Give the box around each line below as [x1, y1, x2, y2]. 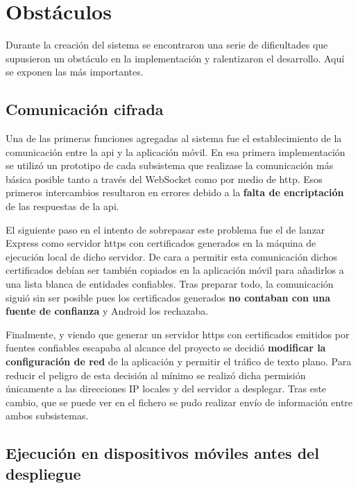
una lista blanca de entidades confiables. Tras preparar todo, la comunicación [6, 277, 334, 291]
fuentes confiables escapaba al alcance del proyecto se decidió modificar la [6, 340, 326, 355]
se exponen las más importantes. [6, 64, 144, 79]
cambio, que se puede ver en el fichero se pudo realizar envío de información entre [6, 394, 353, 409]
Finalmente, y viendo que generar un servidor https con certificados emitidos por [6, 326, 350, 341]
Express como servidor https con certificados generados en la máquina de [6, 236, 316, 250]
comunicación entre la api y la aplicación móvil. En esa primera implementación [6, 144, 346, 159]
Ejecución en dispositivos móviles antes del [6, 442, 319, 464]
